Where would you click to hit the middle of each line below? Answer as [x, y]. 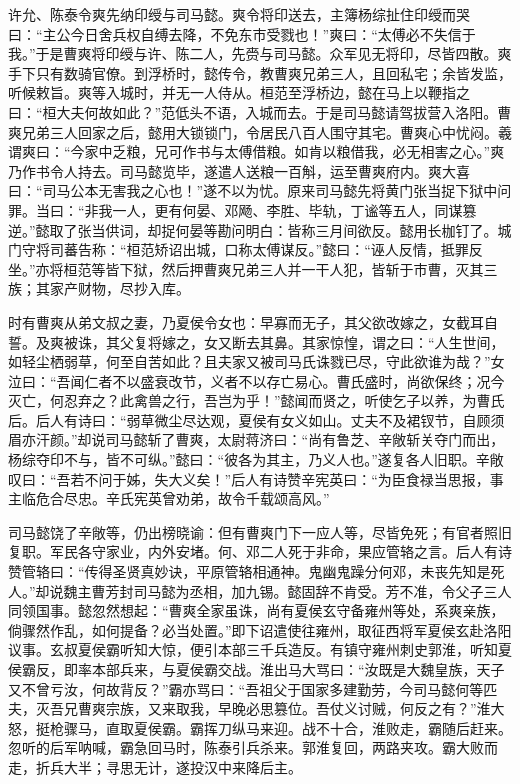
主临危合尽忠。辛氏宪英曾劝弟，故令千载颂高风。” [169, 498]
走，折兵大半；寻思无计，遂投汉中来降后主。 [155, 766]
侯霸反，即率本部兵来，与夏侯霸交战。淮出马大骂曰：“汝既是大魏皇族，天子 [256, 669]
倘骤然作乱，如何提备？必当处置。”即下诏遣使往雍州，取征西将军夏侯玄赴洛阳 [260, 629]
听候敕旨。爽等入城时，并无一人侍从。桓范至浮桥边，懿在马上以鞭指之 [239, 92]
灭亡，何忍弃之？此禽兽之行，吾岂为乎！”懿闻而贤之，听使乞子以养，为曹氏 [256, 400]
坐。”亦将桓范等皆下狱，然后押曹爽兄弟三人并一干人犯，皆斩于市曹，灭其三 [253, 268]
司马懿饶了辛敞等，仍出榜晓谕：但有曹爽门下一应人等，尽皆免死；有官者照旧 [260, 531]
